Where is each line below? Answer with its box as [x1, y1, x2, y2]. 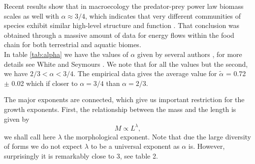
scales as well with [4, 10, 59, 21]
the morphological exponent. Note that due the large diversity [64, 131, 251, 141]
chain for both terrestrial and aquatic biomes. [4, 39, 141, 50]
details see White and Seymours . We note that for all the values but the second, [4, 58, 248, 69]
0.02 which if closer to [11, 78, 78, 88]
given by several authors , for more [137, 49, 242, 59]
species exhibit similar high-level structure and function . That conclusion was [4, 20, 240, 30]
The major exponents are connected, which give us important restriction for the [4, 94, 245, 105]
